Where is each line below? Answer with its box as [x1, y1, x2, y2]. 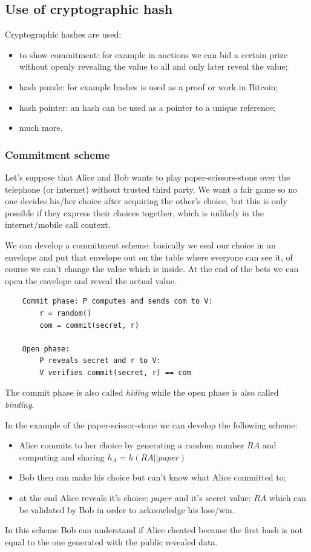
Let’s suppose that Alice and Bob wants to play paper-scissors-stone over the [5, 170, 290, 183]
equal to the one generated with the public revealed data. [5, 535, 218, 548]
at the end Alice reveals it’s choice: [19, 491, 149, 504]
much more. [19, 121, 63, 134]
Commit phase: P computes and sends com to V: [22, 297, 213, 306]
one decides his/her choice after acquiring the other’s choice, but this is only [5, 195, 287, 207]
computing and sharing [19, 450, 105, 463]
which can [269, 491, 307, 504]
